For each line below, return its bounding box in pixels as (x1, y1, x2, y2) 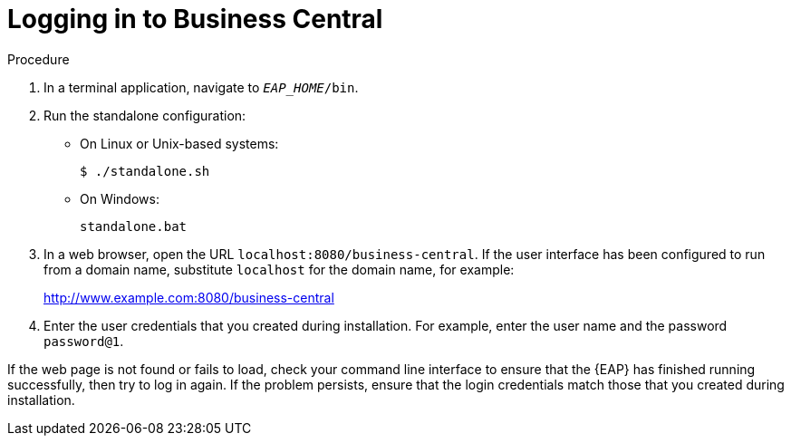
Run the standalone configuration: (43, 107, 246, 123)
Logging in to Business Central (7, 4, 383, 34)
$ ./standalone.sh (80, 163, 210, 178)
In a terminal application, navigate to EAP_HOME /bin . (43, 79, 359, 95)
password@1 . (43, 332, 124, 349)
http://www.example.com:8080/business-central (43, 289, 334, 305)
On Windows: (80, 190, 159, 207)
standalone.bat (80, 218, 188, 234)
